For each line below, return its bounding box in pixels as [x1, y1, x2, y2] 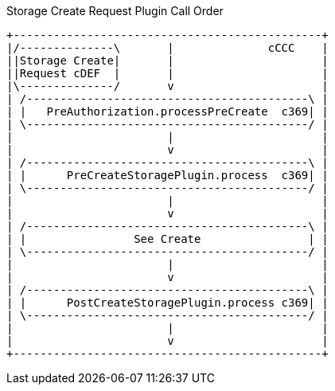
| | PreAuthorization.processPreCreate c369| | [6, 105, 329, 118]
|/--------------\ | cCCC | [6, 41, 329, 54]
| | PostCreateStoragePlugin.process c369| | [6, 296, 329, 309]
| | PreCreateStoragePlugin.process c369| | [6, 169, 329, 182]
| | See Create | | [6, 233, 329, 245]
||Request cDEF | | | [6, 67, 329, 80]
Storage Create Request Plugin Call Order [6, 4, 224, 18]
